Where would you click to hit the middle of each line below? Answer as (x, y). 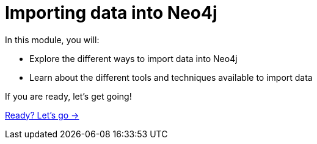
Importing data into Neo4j (111, 13)
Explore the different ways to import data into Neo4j (133, 58)
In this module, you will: (52, 39)
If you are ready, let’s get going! (68, 96)
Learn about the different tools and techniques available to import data (171, 77)
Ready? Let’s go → (42, 115)
